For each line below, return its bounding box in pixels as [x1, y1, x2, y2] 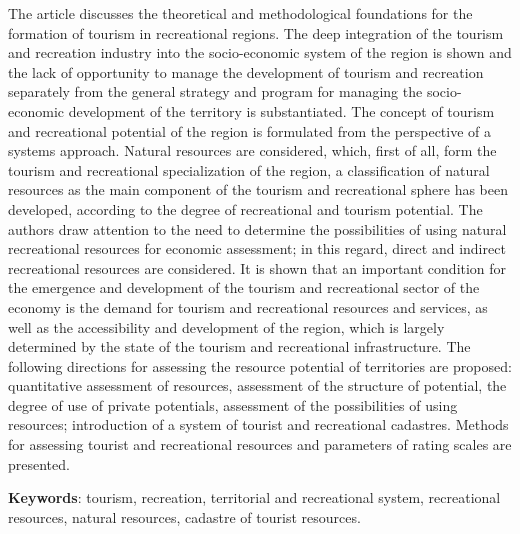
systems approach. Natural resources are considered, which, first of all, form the [8, 140, 497, 161]
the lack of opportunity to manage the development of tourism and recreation [8, 61, 484, 82]
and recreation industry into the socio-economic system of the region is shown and [8, 42, 512, 63]
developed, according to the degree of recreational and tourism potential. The [8, 198, 483, 219]
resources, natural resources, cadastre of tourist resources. [8, 506, 361, 527]
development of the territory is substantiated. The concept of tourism [68, 100, 495, 121]
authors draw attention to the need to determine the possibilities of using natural [8, 218, 507, 239]
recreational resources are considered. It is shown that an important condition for [8, 257, 507, 278]
